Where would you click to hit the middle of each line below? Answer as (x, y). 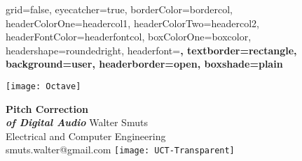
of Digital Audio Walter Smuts (77, 122)
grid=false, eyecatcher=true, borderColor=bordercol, (119, 9)
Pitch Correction (47, 108)
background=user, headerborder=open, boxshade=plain (144, 64)
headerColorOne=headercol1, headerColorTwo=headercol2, (132, 23)
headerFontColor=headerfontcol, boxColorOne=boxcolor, (129, 37)
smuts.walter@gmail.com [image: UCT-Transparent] (120, 149)
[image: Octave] (43, 86)
